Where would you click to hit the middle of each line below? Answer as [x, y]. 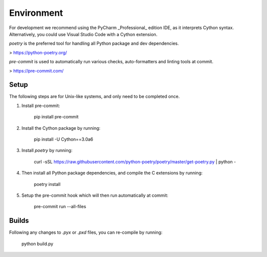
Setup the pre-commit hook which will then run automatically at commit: [95, 195]
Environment [36, 13]
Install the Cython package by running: [61, 128]
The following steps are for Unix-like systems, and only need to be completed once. [94, 97]
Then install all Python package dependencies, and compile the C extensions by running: [112, 173]
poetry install [47, 184]
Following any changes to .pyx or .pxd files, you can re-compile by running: [86, 232]
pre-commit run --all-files [60, 207]
